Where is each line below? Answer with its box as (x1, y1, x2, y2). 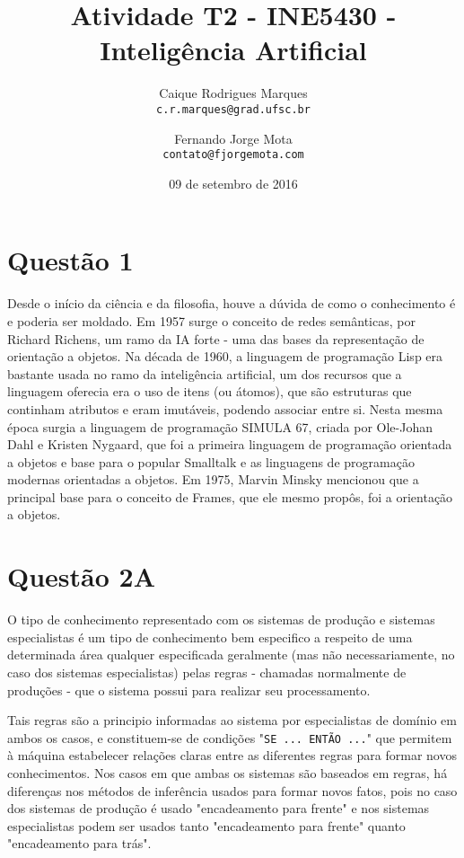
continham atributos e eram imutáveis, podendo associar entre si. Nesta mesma (7, 399, 443, 418)
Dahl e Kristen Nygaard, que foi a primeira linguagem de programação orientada (7, 435, 452, 454)
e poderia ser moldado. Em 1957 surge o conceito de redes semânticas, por (7, 311, 416, 330)
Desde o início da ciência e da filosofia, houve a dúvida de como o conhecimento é (7, 294, 456, 313)
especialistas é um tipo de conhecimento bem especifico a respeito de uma (7, 627, 413, 646)
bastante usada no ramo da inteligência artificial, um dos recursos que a (7, 364, 402, 383)
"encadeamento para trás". (7, 834, 152, 853)
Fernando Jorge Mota (174, 128, 293, 147)
